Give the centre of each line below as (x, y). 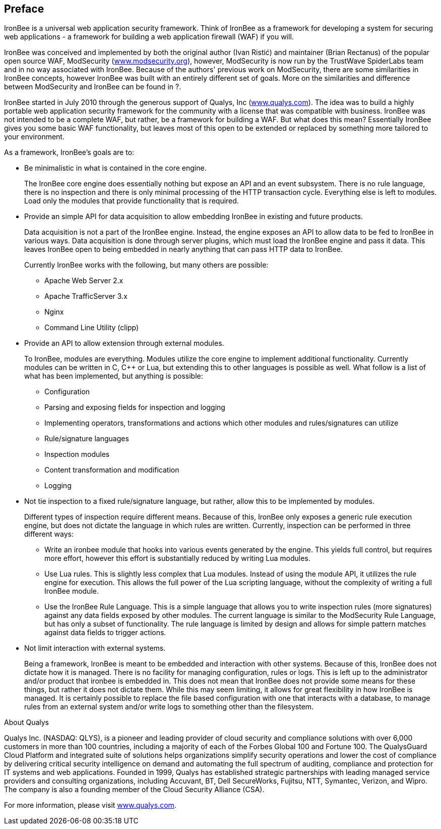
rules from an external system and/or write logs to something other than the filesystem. (169, 707)
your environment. (34, 137)
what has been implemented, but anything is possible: (114, 376)
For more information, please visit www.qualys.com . (90, 805)
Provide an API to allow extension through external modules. (124, 343)
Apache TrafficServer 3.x (86, 296)
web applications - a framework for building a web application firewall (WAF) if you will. (149, 37)
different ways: (49, 534)
